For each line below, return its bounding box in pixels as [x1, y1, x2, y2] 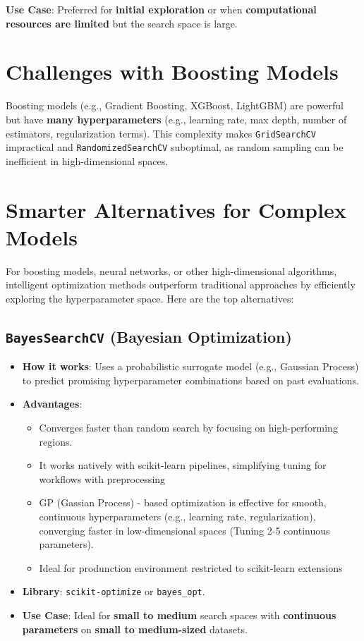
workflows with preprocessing [39, 471, 166, 486]
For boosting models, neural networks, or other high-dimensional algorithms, [6, 263, 337, 278]
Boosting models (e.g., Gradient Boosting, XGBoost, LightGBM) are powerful [6, 98, 344, 113]
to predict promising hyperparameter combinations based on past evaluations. [22, 372, 359, 387]
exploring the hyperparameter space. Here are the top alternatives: [6, 291, 294, 305]
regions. [39, 434, 73, 448]
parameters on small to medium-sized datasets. [22, 621, 248, 636]
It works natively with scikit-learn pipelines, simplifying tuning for [39, 458, 327, 472]
